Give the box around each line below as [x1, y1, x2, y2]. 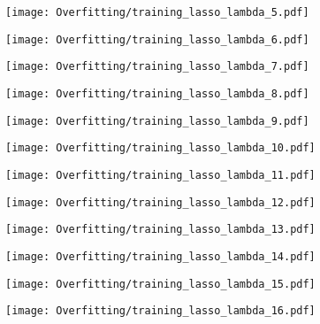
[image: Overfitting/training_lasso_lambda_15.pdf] [5, 277, 316, 290]
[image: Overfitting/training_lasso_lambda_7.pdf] [5, 60, 309, 73]
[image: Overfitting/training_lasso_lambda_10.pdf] [5, 142, 316, 155]
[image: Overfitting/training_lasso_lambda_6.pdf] [5, 33, 309, 46]
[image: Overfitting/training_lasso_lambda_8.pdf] [5, 87, 309, 100]
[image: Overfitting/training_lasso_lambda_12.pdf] [5, 196, 316, 209]
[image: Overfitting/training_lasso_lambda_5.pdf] [5, 6, 309, 19]
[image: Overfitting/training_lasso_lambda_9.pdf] [5, 114, 309, 127]
